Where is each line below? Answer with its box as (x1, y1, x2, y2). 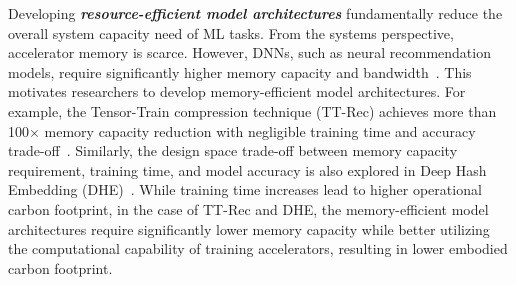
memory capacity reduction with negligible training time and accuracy (44, 120, 476, 141)
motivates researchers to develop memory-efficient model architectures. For (8, 81, 466, 102)
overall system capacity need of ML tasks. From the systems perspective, (8, 22, 454, 43)
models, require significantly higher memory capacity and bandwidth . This (8, 61, 472, 82)
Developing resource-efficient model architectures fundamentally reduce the (8, 3, 503, 23)
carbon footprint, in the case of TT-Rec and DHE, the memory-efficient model (8, 198, 489, 219)
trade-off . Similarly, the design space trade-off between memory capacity (8, 140, 458, 161)
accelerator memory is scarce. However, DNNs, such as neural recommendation (8, 42, 491, 63)
